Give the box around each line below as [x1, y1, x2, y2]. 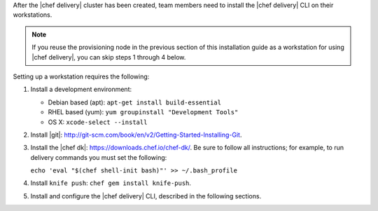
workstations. [13, 11, 52, 19]
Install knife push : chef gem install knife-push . [30, 179, 192, 187]
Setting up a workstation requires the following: [13, 72, 150, 81]
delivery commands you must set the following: [30, 153, 167, 161]
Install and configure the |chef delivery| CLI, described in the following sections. [30, 191, 262, 200]
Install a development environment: [30, 85, 132, 94]
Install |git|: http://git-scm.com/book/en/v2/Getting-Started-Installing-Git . [30, 130, 242, 139]
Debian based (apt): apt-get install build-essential [48, 98, 222, 107]
